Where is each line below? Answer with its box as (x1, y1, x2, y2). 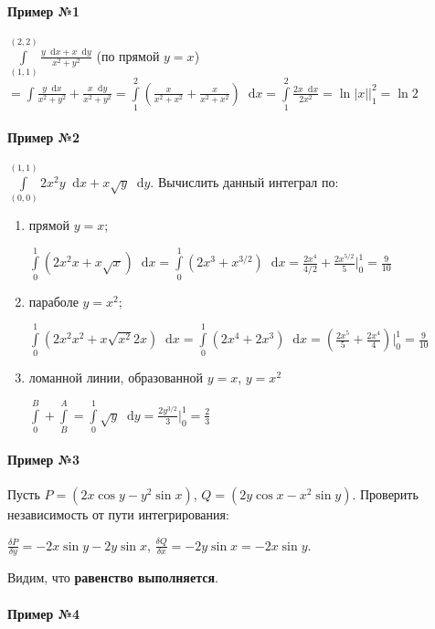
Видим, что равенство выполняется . (7, 568, 218, 587)
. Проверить (352, 484, 419, 503)
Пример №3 (7, 449, 80, 468)
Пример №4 (7, 603, 80, 623)
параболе (28, 291, 79, 310)
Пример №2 (7, 127, 80, 146)
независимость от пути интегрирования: (7, 504, 229, 523)
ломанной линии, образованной (28, 368, 204, 387)
